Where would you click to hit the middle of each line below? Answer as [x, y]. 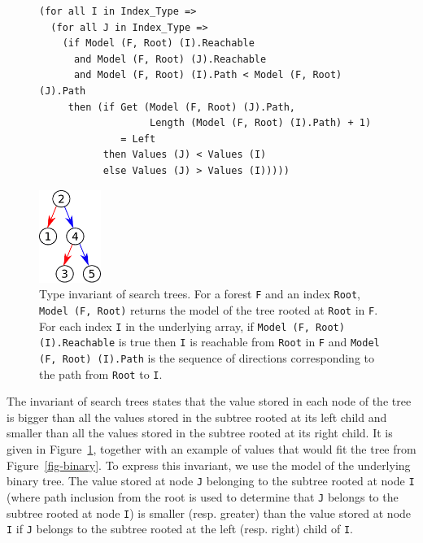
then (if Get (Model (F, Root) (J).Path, [181, 107]
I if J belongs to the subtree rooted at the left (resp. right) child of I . [180, 529]
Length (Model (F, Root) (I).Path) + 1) [261, 123]
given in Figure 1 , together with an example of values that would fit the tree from [211, 449]
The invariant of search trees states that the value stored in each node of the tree [209, 401]
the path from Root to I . [101, 374]
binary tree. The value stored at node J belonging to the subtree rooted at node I [211, 481]
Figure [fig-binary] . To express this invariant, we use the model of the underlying [209, 465]
